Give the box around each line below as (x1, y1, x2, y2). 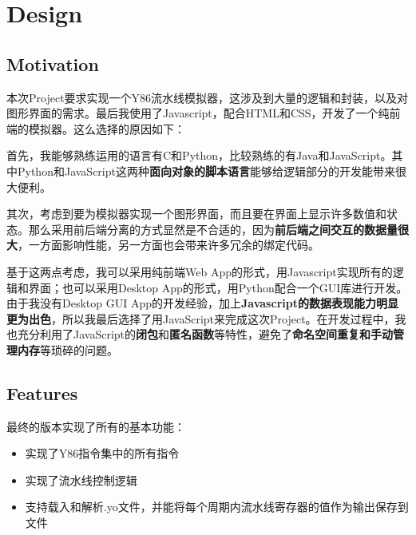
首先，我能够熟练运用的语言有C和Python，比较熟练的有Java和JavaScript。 (6, 147, 392, 164)
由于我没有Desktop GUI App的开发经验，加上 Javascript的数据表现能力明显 (6, 295, 398, 311)
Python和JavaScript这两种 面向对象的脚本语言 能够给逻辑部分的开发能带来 (17, 162, 395, 179)
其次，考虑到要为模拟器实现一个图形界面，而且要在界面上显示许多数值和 (6, 205, 386, 222)
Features (6, 380, 78, 405)
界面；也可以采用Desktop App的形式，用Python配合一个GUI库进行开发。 (28, 279, 408, 295)
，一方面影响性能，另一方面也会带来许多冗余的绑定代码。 (18, 236, 319, 253)
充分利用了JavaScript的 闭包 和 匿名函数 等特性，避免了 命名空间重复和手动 (17, 326, 394, 343)
